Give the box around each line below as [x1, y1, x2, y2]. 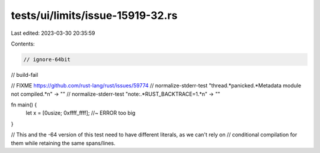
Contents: [11, 40, 35, 47]
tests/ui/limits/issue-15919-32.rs [11, 9, 178, 22]
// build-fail [11, 71, 39, 78]
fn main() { [11, 101, 37, 109]
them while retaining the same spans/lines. [11, 139, 116, 147]
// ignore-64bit [23, 56, 71, 63]
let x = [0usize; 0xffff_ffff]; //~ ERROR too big [25, 109, 136, 116]
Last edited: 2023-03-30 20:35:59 [11, 30, 95, 37]
